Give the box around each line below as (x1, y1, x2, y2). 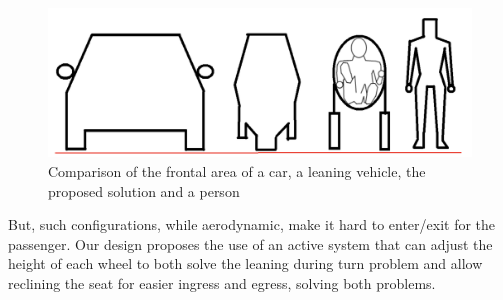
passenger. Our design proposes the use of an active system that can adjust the (8, 233, 493, 254)
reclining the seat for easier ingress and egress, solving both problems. (8, 273, 436, 294)
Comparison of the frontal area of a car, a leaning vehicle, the (48, 161, 426, 182)
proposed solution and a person (48, 180, 240, 201)
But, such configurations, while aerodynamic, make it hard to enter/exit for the (8, 214, 496, 235)
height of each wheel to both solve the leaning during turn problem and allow (8, 253, 483, 274)
